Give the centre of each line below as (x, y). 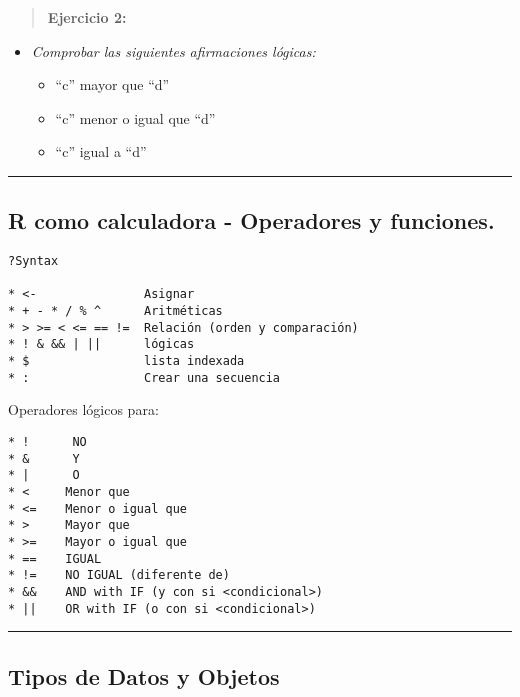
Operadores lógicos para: (83, 409)
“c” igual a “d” (101, 151)
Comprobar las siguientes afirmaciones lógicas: (173, 50)
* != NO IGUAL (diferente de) (119, 575)
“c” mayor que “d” (112, 84)
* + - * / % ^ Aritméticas (115, 311)
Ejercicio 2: (87, 17)
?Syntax (33, 261)
